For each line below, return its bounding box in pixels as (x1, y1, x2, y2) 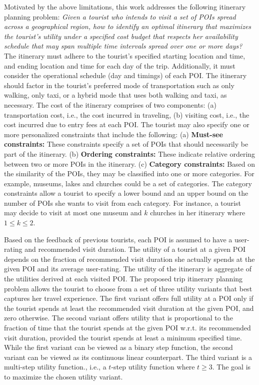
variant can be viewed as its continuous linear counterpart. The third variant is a (4, 351, 252, 362)
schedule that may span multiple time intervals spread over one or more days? (4, 41, 242, 51)
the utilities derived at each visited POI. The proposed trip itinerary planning (4, 273, 243, 284)
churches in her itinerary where (150, 207, 245, 218)
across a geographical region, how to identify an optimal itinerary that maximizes (4, 21, 251, 32)
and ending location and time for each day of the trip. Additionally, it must (4, 60, 235, 71)
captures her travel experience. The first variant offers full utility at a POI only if (4, 293, 253, 303)
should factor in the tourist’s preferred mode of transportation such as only (4, 80, 234, 90)
